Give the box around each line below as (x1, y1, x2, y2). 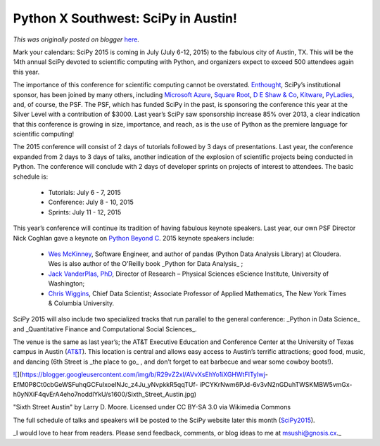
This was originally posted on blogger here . (13, 35, 140, 44)
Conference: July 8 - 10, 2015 (48, 198, 134, 207)
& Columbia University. (48, 299, 115, 307)
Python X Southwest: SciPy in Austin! (13, 11, 237, 26)
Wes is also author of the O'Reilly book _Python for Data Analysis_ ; (48, 260, 243, 268)
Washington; (48, 279, 85, 288)
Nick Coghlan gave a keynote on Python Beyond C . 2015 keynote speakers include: (13, 234, 255, 242)
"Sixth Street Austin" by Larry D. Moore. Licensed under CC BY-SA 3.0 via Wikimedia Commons (13, 403, 291, 412)
